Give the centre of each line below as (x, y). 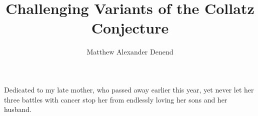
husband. (18, 109)
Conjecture (130, 28)
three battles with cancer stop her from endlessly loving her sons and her (116, 99)
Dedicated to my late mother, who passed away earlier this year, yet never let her (129, 89)
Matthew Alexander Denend (130, 52)
